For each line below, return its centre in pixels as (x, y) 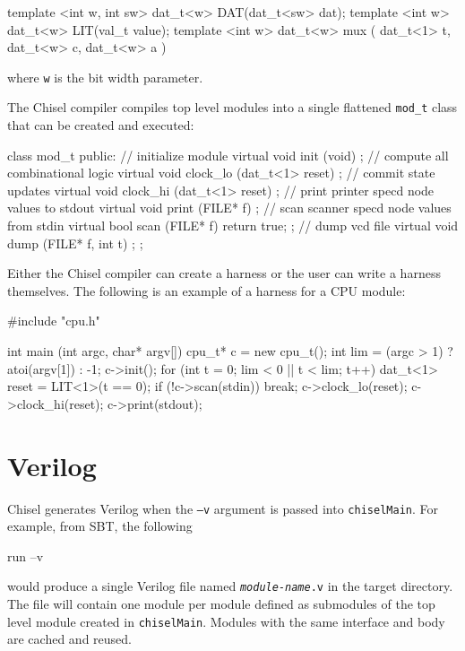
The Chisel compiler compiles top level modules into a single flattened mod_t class (232, 107)
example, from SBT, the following (100, 526)
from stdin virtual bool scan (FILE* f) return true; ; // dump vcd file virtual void (233, 226)
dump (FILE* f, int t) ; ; (75, 243)
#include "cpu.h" (54, 321)
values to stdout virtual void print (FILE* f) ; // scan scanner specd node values (229, 208)
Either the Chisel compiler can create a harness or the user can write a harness (224, 273)
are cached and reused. (69, 639)
